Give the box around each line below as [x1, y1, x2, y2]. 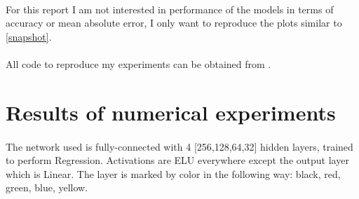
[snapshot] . [6, 29, 52, 43]
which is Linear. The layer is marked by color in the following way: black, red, [6, 166, 341, 181]
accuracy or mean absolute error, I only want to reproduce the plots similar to [6, 15, 342, 30]
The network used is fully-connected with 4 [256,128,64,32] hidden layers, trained [6, 139, 353, 153]
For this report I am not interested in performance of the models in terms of [6, 1, 334, 16]
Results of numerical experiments [6, 97, 336, 126]
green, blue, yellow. [6, 180, 88, 195]
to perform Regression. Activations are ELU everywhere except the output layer [6, 153, 349, 167]
